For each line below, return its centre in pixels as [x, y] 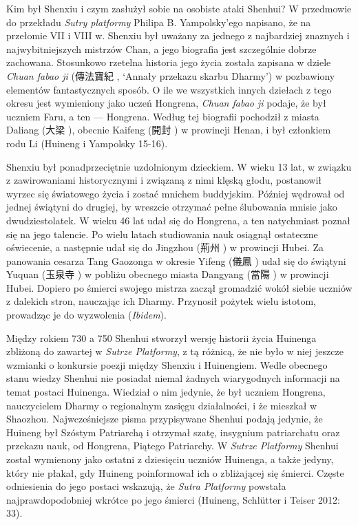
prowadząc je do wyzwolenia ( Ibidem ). [86, 315]
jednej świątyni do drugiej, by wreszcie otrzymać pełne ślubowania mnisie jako [172, 207]
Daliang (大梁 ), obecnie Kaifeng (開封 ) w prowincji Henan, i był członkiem [169, 130]
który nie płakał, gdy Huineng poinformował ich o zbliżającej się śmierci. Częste [175, 472]
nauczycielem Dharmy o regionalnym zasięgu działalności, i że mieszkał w [162, 405]
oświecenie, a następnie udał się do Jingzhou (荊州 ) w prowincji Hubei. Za [165, 247]
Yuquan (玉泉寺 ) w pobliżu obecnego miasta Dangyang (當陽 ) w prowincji [168, 274]
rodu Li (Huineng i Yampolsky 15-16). [87, 143]
